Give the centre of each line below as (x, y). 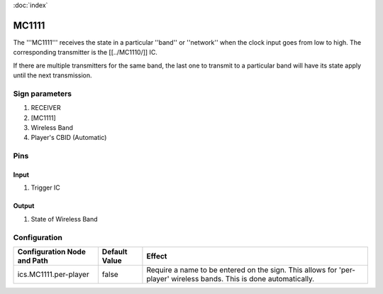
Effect (157, 256)
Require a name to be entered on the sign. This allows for (242, 270)
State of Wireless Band (65, 219)
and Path (33, 261)
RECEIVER (46, 108)
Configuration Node (52, 251)
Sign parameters (43, 94)
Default (115, 251)
